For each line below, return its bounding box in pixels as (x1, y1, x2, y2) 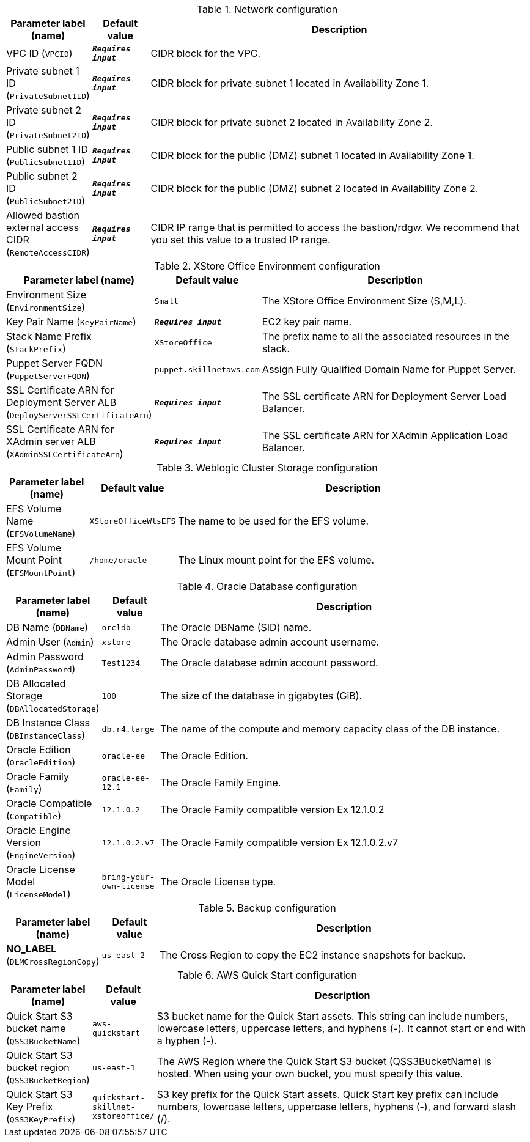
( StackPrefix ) (6, 342, 66, 355)
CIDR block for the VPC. (150, 47, 261, 59)
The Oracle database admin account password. (160, 657, 378, 669)
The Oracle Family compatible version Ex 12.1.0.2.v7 (160, 836, 399, 849)
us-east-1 (92, 1063, 136, 1072)
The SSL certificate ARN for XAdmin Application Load (262, 429, 509, 441)
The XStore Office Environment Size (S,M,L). (262, 295, 466, 307)
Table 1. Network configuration (196, 3, 338, 15)
